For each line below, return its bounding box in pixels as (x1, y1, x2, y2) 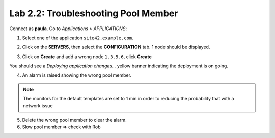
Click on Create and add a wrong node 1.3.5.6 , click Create (22, 53, 152, 60)
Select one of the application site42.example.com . (22, 35, 133, 41)
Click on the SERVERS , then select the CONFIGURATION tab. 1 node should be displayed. (22, 44, 210, 50)
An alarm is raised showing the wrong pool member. (22, 72, 132, 78)
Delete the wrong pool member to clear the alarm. (22, 117, 127, 123)
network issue (23, 102, 53, 109)
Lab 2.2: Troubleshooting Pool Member (9, 8, 178, 19)
